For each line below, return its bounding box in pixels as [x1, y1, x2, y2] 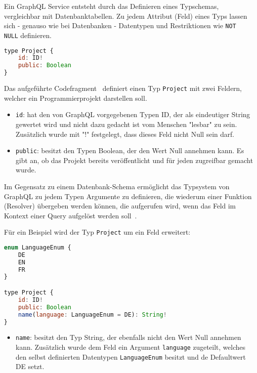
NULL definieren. [4, 30, 52, 40]
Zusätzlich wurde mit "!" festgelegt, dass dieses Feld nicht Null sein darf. [15, 128, 234, 139]
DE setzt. [15, 361, 44, 372]
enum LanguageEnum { [4, 244, 72, 251]
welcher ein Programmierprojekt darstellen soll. [4, 92, 147, 103]
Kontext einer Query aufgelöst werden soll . [4, 210, 137, 220]
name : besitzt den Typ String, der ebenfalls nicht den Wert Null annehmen [15, 332, 241, 342]
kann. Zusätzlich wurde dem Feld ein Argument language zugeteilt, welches [15, 342, 246, 352]
